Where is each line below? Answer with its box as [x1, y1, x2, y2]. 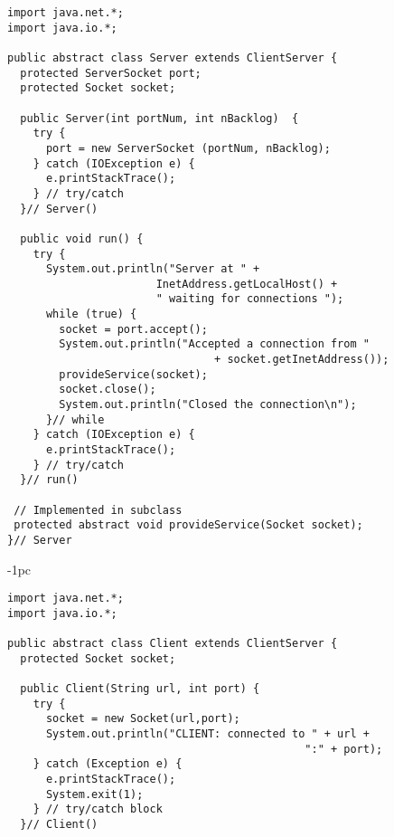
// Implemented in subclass [14, 503, 183, 517]
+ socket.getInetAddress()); [214, 353, 389, 366]
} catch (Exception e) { [33, 757, 183, 771]
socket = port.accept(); [59, 322, 208, 336]
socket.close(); [59, 383, 156, 396]
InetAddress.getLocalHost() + [155, 277, 338, 290]
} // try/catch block [33, 803, 163, 816]
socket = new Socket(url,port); [45, 712, 240, 726]
